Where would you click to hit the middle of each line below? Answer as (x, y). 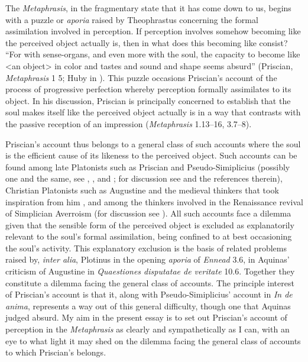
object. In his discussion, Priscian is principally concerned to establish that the (148, 100)
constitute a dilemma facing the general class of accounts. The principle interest (150, 282)
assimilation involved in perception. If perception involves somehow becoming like (153, 31)
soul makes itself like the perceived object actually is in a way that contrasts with (153, 112)
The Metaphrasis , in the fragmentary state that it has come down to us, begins (148, 8)
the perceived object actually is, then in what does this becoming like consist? (147, 42)
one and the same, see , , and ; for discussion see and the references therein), (144, 178)
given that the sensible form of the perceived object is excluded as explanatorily (150, 224)
